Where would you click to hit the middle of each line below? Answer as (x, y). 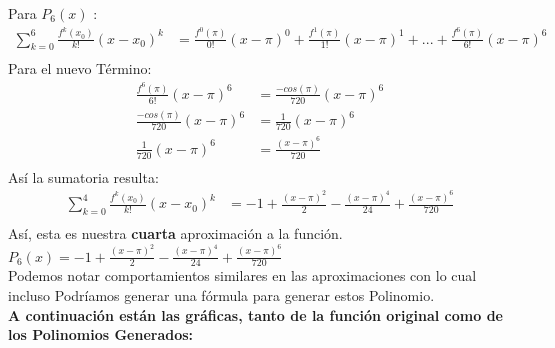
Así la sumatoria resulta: (83, 176)
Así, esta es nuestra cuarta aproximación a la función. (175, 233)
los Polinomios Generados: (101, 334)
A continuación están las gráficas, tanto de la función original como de (255, 314)
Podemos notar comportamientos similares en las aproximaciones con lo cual (242, 275)
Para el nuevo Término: (80, 68)
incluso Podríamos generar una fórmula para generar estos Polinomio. (221, 294)
